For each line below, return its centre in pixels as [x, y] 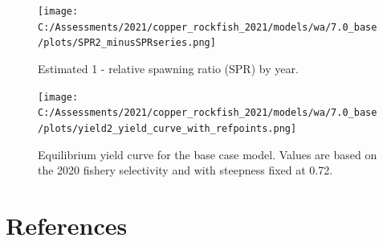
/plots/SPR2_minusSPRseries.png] [127, 43]
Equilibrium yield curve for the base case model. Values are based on [208, 154]
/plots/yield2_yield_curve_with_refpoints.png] [167, 128]
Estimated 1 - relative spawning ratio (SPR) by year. [168, 68]
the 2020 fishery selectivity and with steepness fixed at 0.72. [185, 170]
